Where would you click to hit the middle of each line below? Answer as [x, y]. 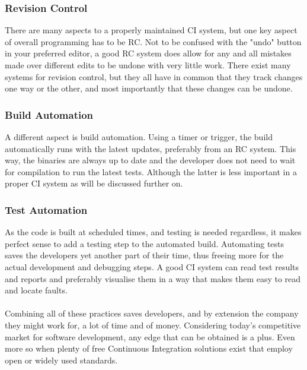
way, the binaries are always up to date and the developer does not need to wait [150, 160]
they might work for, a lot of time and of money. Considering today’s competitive [153, 325]
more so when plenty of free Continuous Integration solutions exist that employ [149, 348]
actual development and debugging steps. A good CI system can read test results [152, 266]
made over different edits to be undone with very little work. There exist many [148, 65]
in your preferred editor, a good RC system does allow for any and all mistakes [148, 53]
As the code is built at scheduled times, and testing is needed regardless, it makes [153, 232]
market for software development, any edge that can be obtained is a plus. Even [150, 336]
